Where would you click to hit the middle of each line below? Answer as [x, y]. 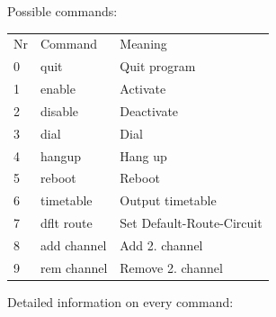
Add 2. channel [161, 245]
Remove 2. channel [171, 267]
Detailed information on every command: [120, 301]
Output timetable [168, 200]
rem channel [74, 267]
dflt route [67, 223]
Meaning [143, 44]
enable [58, 89]
